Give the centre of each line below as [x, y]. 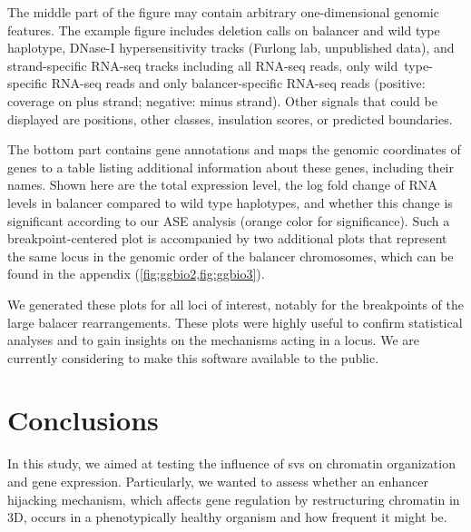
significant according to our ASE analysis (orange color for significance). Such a [229, 220]
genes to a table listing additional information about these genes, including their [231, 167]
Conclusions [83, 420]
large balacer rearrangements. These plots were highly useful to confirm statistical [235, 322]
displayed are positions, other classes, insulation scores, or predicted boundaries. [230, 118]
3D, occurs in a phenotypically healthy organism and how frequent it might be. [227, 517]
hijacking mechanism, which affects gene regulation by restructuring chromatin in [234, 499]
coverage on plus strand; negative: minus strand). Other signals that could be [222, 100]
